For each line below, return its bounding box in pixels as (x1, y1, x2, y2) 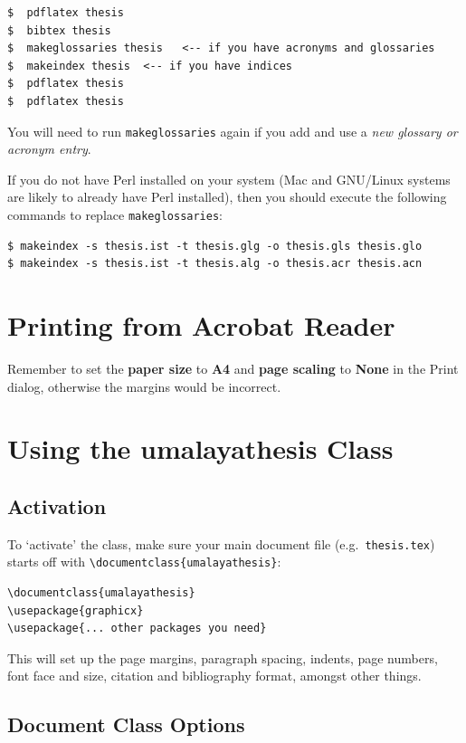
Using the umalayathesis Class (7, 430, 394, 467)
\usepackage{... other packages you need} (7, 622, 267, 635)
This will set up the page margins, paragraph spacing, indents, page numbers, (7, 648, 438, 667)
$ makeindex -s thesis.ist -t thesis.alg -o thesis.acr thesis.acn (7, 257, 423, 271)
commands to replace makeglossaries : (7, 205, 223, 224)
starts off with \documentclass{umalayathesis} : (7, 552, 281, 571)
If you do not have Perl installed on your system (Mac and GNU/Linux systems (7, 169, 451, 188)
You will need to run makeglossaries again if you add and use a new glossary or (7, 121, 458, 140)
